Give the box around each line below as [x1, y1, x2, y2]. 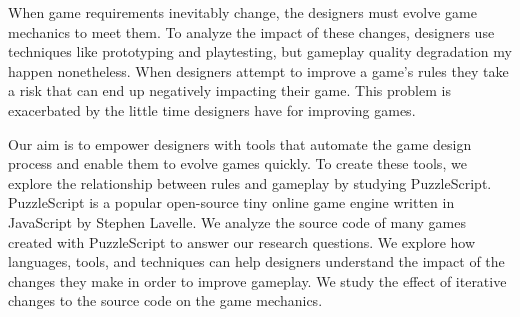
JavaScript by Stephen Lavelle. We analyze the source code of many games [8, 211, 466, 232]
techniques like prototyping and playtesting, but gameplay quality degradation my [8, 41, 512, 62]
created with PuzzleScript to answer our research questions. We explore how [8, 231, 476, 252]
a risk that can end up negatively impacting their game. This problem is [8, 80, 451, 101]
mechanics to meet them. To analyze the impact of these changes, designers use [8, 21, 495, 42]
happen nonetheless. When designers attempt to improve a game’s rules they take [8, 60, 509, 81]
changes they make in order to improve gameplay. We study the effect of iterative [8, 270, 507, 291]
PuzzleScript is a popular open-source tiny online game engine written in [8, 192, 455, 213]
